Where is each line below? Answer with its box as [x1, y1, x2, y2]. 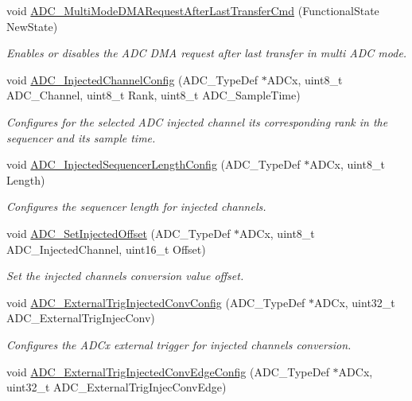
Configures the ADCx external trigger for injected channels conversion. [6, 336, 352, 352]
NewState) [6, 18, 58, 34]
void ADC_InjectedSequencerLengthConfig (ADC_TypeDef [6, 156, 301, 173]
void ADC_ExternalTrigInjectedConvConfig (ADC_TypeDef [6, 294, 305, 310]
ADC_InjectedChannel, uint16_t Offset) [6, 240, 206, 257]
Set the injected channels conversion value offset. [6, 267, 244, 284]
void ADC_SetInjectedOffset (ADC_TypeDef [6, 224, 231, 241]
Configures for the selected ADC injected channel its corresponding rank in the [6, 113, 388, 130]
